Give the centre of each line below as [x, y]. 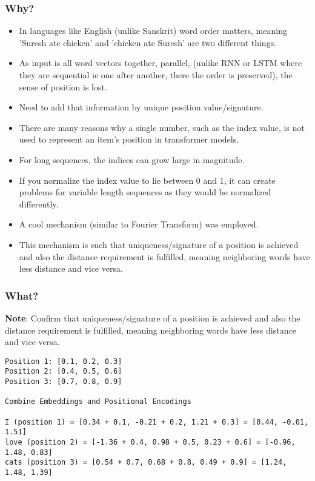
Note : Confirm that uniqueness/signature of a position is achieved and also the [153, 318]
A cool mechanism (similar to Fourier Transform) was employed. [139, 224]
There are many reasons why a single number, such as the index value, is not [162, 127]
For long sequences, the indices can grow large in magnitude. [132, 159]
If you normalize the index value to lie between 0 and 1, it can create [147, 180]
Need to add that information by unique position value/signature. [141, 107]
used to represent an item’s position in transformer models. [129, 139]
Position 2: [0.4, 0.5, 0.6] [64, 372]
